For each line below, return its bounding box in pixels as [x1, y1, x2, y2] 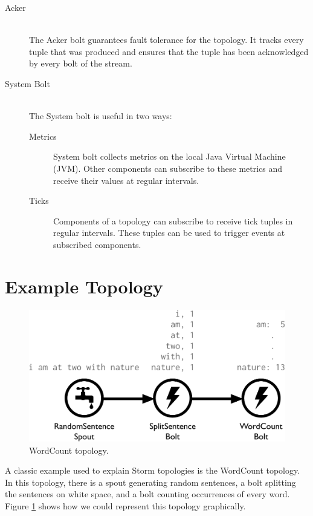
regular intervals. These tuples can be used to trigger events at [53, 226, 285, 239]
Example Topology [5, 273, 163, 298]
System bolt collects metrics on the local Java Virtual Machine [53, 150, 286, 163]
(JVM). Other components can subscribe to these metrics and [53, 162, 283, 174]
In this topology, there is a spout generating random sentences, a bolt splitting [5, 475, 296, 488]
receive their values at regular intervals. [53, 174, 199, 186]
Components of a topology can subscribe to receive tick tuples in [53, 214, 293, 227]
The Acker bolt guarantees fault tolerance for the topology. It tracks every [29, 33, 304, 46]
